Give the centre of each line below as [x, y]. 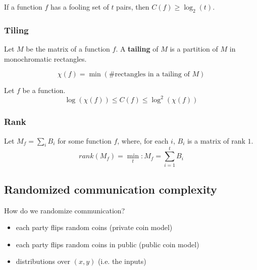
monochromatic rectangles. [45, 58]
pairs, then [133, 7]
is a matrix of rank [216, 140]
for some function [85, 140]
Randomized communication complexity [111, 189]
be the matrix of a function [68, 49]
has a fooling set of [80, 7]
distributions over [43, 261]
